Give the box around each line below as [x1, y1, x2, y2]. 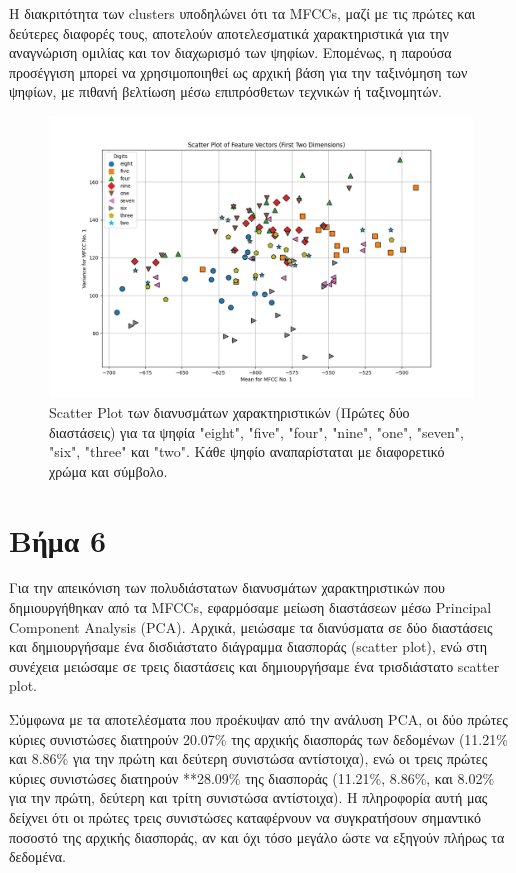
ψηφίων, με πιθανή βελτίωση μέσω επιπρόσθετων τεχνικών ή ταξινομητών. [9, 81, 442, 102]
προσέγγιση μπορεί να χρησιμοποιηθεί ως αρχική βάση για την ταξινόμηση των [9, 61, 468, 82]
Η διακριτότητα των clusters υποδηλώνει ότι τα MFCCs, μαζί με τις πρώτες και [9, 3, 476, 23]
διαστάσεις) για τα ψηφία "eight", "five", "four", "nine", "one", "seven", [49, 421, 464, 442]
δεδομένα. [9, 846, 67, 867]
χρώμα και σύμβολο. [49, 460, 168, 481]
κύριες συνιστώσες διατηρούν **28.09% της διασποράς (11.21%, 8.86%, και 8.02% [9, 767, 495, 788]
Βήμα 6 [9, 519, 107, 560]
